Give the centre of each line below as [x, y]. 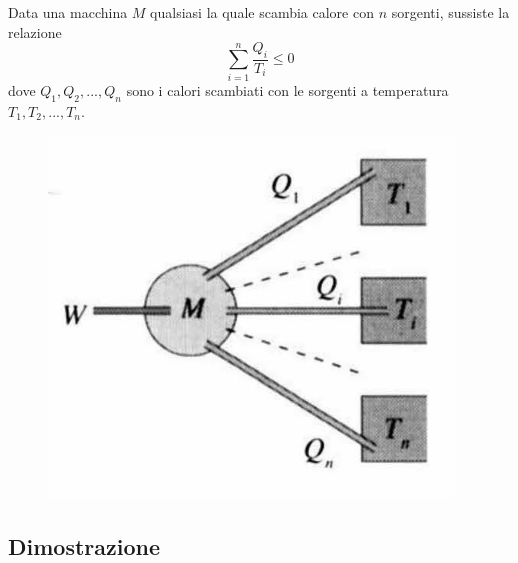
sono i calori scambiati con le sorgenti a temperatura [287, 89]
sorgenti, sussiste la [450, 12]
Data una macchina [68, 12]
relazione [35, 31]
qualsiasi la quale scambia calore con [262, 12]
